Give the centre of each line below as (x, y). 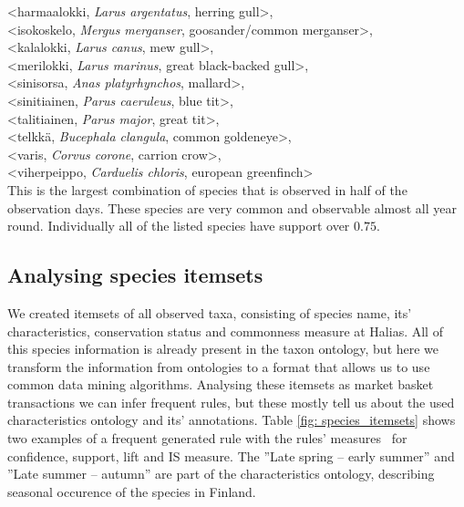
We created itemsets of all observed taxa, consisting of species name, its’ (210, 312)
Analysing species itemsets (135, 275)
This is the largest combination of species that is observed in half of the (207, 189)
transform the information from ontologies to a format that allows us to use (219, 366)
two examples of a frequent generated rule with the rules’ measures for (207, 438)
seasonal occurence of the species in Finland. (132, 491)
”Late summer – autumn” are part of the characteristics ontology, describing (221, 474)
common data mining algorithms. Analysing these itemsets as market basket (221, 384)
